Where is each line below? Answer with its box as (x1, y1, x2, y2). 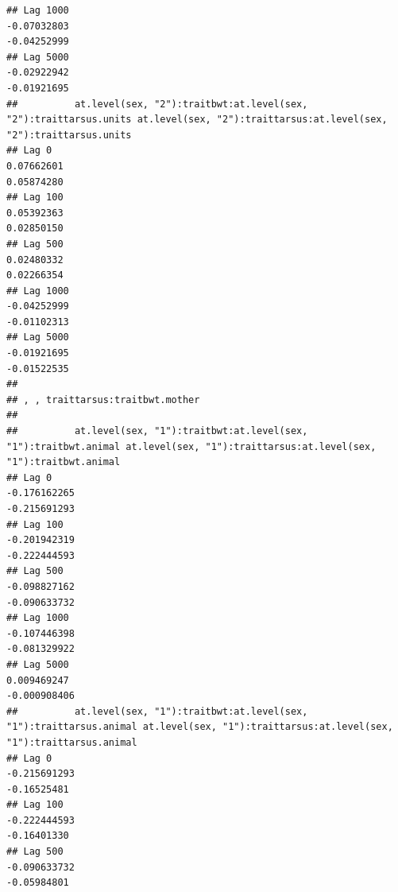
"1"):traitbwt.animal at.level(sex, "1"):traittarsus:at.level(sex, (6, 440, 377, 452)
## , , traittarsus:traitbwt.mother (6, 394, 200, 405)
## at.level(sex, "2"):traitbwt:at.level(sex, (6, 98, 308, 110)
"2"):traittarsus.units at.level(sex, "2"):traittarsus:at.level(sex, (6, 114, 388, 126)
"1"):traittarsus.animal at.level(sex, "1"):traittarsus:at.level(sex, (6, 721, 393, 733)
